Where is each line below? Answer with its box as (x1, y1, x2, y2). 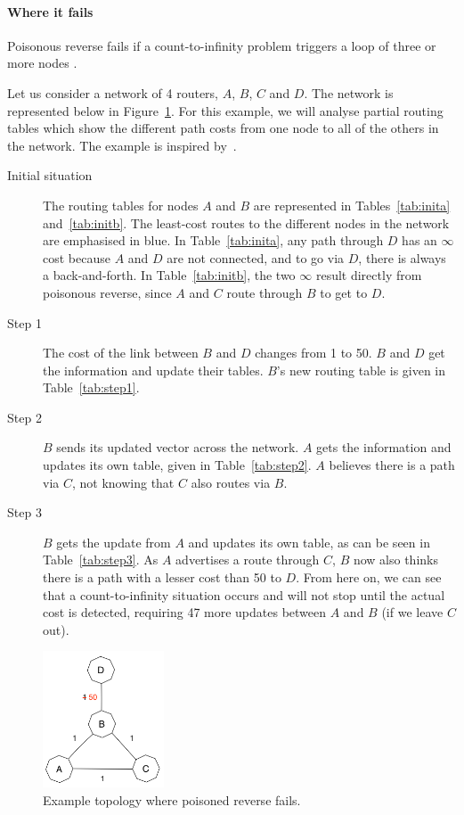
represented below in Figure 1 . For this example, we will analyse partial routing (7, 101, 444, 119)
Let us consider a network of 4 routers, (7, 83, 219, 102)
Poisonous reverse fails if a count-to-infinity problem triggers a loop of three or (7, 36, 436, 54)
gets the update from (56, 532, 171, 551)
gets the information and (316, 438, 452, 457)
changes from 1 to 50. (255, 343, 372, 362)
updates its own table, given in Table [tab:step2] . (43, 456, 312, 474)
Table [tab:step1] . (43, 378, 140, 397)
